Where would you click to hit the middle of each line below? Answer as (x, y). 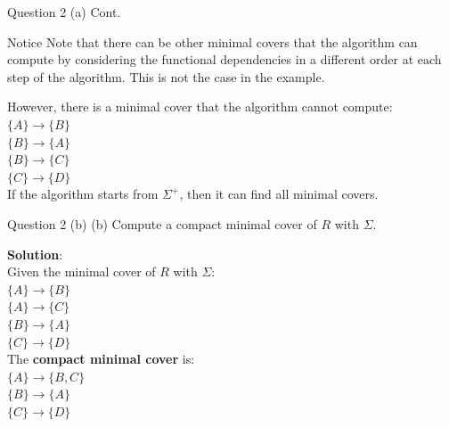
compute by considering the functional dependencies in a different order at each (224, 59)
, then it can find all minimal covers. (279, 194)
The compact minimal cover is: (101, 359)
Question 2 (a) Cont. (64, 12)
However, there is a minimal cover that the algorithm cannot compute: (200, 107)
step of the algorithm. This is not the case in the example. (166, 76)
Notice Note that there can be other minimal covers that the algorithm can (212, 41)
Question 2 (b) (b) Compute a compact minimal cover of (162, 223)
